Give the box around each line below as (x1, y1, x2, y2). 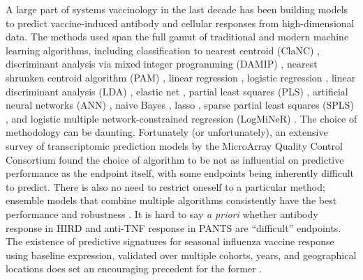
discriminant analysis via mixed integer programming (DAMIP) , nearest (6, 56, 318, 71)
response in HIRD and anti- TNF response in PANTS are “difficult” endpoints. (6, 220, 341, 235)
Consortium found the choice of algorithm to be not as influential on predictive (6, 152, 344, 166)
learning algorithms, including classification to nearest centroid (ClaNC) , (6, 42, 320, 57)
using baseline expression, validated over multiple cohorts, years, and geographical (6, 247, 357, 262)
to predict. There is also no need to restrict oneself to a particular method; (6, 179, 325, 194)
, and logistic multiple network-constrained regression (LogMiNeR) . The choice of (6, 111, 357, 125)
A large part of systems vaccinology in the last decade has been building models (6, 2, 348, 16)
